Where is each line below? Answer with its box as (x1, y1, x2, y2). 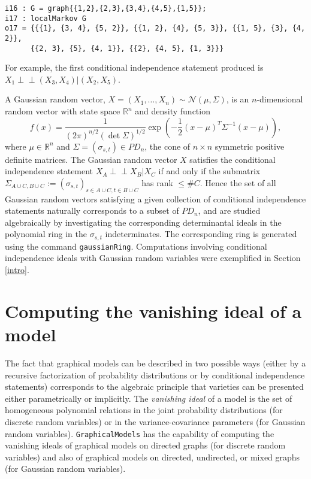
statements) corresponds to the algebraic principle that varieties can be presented (5, 380, 304, 393)
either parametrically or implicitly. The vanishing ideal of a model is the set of (5, 392, 292, 404)
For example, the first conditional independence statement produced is (5, 61, 264, 74)
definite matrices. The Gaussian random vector (5, 153, 177, 165)
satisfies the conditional (189, 153, 276, 165)
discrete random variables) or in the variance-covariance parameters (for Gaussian (5, 415, 306, 428)
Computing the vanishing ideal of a (5, 298, 302, 323)
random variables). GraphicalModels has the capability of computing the (5, 427, 274, 439)
